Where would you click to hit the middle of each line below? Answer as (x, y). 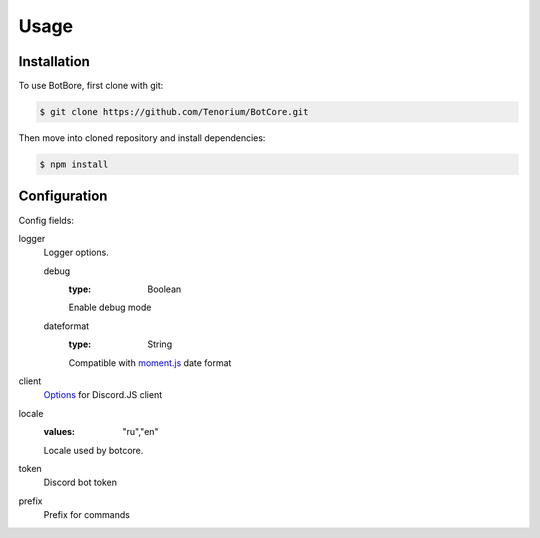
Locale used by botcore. (93, 450)
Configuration (63, 196)
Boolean (164, 289)
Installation (54, 61)
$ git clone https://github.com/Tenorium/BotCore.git (174, 112)
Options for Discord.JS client (103, 395)
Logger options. (76, 252)
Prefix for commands (86, 515)
